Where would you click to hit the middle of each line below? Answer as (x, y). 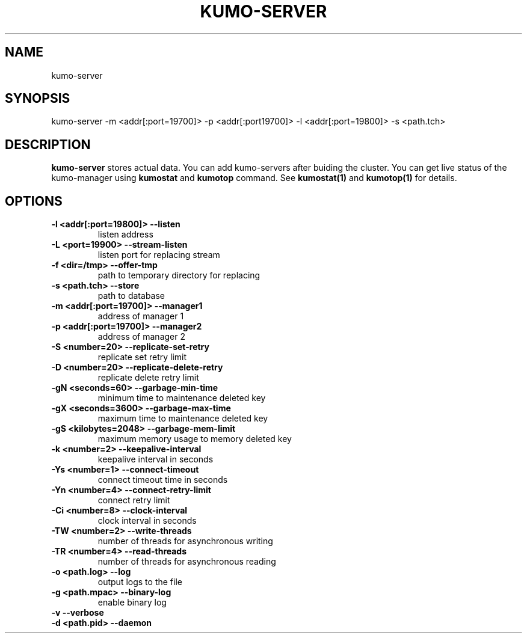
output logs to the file (140, 582)
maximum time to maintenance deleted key (183, 419)
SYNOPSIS (38, 99)
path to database (131, 296)
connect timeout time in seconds (163, 480)
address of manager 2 (141, 337)
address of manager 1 (141, 316)
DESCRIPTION (48, 144)
